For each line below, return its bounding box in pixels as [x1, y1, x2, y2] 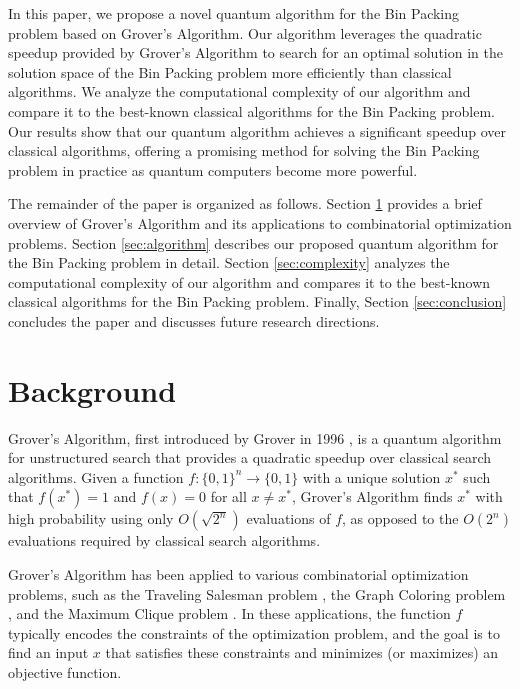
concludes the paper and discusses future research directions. [8, 310, 380, 331]
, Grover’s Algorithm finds [291, 486, 453, 507]
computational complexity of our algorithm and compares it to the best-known [8, 271, 491, 292]
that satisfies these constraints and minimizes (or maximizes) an [105, 642, 499, 663]
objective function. [8, 661, 122, 682]
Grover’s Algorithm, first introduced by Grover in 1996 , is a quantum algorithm [8, 427, 502, 448]
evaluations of [246, 508, 331, 529]
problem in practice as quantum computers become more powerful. [8, 159, 418, 180]
